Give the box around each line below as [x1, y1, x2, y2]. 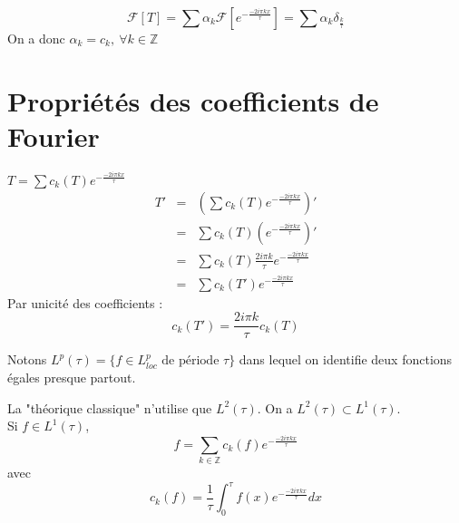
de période [161, 354, 220, 368]
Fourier [7, 117, 100, 154]
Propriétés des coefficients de [7, 82, 379, 119]
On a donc [7, 29, 65, 47]
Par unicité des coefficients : [7, 293, 163, 312]
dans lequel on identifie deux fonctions [239, 350, 453, 369]
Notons [7, 350, 47, 369]
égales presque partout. [7, 367, 136, 386]
